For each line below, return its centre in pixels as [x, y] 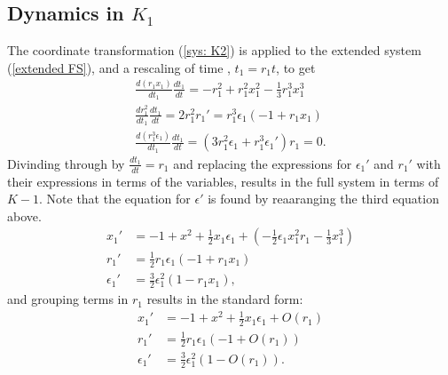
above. [24, 215]
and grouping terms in [68, 299]
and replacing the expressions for [263, 163]
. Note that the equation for [115, 199]
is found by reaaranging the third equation [323, 199]
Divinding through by [66, 163]
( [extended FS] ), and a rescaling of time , [119, 67]
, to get [296, 67]
